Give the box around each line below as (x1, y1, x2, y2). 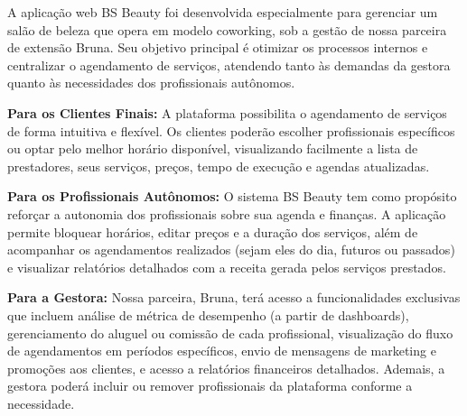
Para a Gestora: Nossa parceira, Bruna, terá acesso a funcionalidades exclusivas (7, 288, 461, 307)
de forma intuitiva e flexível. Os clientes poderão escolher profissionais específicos (7, 121, 455, 140)
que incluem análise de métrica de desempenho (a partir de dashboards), (7, 305, 409, 324)
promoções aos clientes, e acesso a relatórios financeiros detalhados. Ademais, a (7, 358, 445, 377)
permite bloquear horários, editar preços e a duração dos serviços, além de (7, 222, 418, 241)
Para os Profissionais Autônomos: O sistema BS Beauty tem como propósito (7, 187, 457, 206)
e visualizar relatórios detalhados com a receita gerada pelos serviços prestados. (7, 257, 446, 276)
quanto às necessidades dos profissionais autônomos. (7, 73, 295, 92)
